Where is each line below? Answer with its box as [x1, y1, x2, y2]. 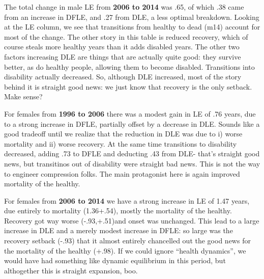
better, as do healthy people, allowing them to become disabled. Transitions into [4, 61, 255, 72]
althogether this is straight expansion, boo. [4, 265, 138, 275]
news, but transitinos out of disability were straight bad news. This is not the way [4, 158, 260, 169]
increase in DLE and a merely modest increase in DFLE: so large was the [4, 225, 233, 236]
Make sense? [4, 91, 43, 102]
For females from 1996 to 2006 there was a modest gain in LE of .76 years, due [4, 108, 256, 119]
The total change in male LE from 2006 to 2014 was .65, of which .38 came [4, 2, 244, 12]
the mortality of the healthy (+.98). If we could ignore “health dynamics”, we [4, 245, 246, 256]
